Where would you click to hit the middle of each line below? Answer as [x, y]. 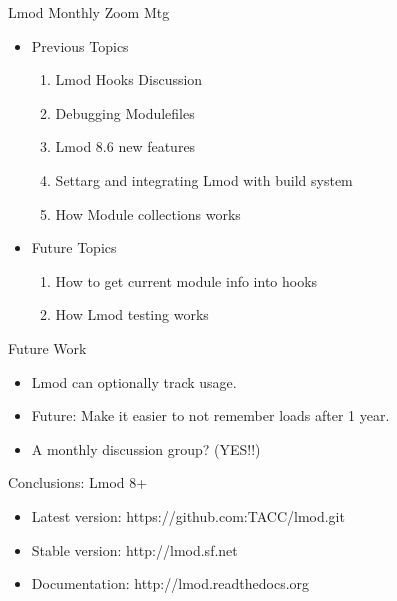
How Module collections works [148, 213]
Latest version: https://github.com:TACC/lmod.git [188, 515]
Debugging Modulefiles [125, 112]
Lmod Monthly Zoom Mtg [89, 12]
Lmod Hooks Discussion [129, 79]
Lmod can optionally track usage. [134, 381]
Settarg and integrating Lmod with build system [204, 179]
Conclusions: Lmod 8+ [78, 482]
